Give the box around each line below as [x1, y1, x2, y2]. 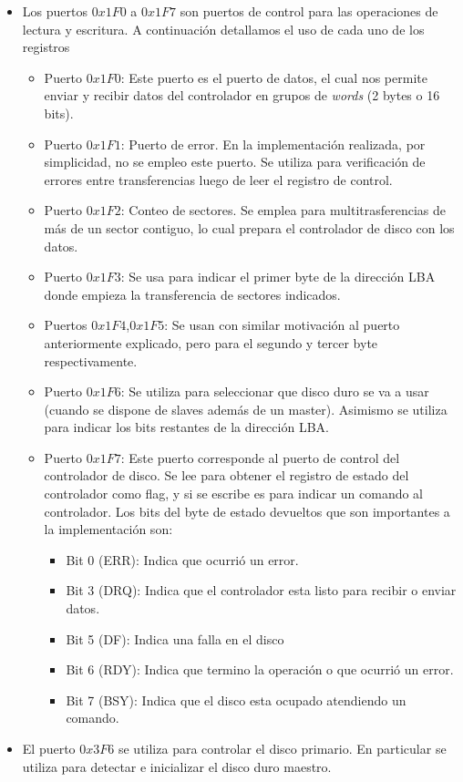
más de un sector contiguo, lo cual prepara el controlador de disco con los [44, 218, 455, 237]
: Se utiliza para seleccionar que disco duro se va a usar [120, 382, 429, 401]
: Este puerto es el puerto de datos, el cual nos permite [120, 67, 427, 87]
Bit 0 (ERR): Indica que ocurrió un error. [66, 550, 299, 569]
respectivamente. [44, 351, 138, 370]
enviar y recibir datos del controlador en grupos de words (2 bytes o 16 [44, 86, 440, 105]
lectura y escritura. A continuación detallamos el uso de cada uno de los [22, 19, 425, 38]
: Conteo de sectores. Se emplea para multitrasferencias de [120, 201, 447, 220]
